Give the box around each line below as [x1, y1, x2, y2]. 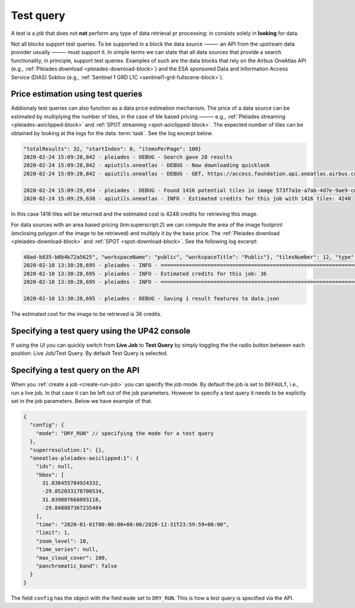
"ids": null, [35, 463, 74, 470]
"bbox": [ [35, 471, 64, 478]
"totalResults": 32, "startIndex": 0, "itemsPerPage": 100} [23, 145, 202, 152]
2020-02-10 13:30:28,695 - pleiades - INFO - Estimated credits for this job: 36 [23, 270, 267, 277]
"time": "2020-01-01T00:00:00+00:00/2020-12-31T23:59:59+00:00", [35, 521, 230, 528]
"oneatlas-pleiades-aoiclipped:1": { [30, 455, 139, 462]
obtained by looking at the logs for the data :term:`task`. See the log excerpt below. [11, 129, 213, 136]
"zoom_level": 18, [35, 537, 89, 545]
